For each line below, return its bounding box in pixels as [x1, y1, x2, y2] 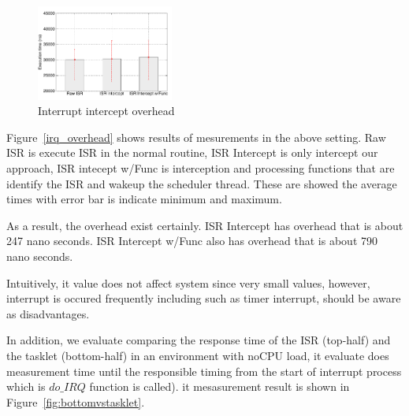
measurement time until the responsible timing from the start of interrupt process [6, 362, 402, 379]
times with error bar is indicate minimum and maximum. [6, 191, 282, 207]
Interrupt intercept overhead [38, 102, 175, 119]
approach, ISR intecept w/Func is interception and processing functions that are [6, 160, 395, 176]
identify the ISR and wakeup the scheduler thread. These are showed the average [6, 175, 397, 191]
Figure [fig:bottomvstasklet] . [6, 393, 145, 410]
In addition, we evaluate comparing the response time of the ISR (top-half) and [6, 332, 391, 348]
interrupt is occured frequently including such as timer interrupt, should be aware [6, 290, 401, 306]
